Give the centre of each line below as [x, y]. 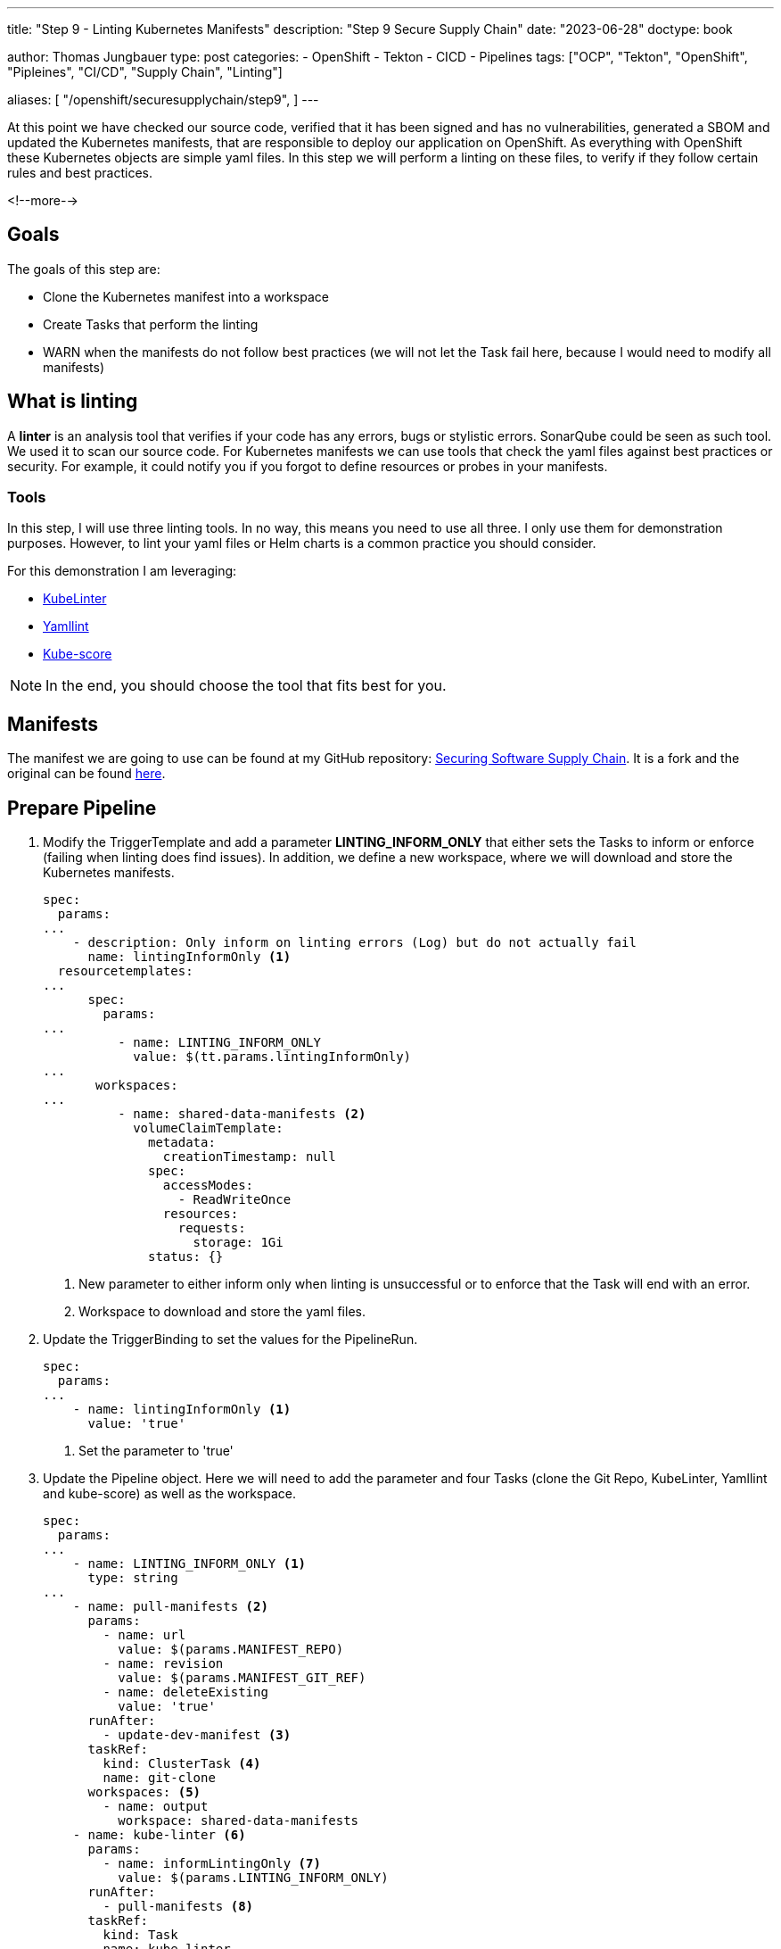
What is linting [73, 402]
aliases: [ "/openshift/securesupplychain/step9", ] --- [163, 100]
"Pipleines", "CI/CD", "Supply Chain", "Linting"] [145, 72]
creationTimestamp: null [249, 1157]
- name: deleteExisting [185, 1692]
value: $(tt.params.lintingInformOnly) [272, 1057]
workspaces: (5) [144, 1792]
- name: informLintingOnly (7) [212, 1864]
